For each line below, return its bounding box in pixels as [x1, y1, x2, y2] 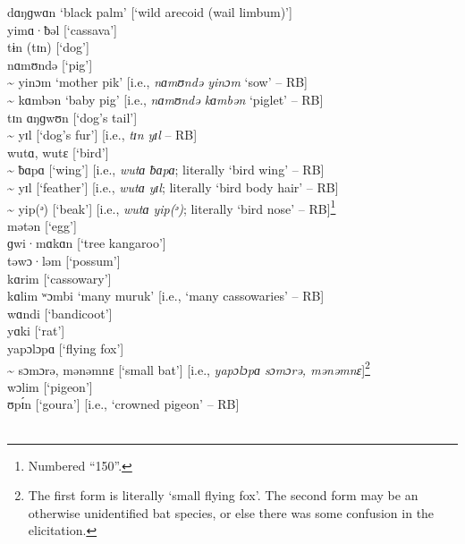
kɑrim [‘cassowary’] [7, 268, 112, 287]
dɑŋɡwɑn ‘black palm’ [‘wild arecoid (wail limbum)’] [7, 3, 292, 21]
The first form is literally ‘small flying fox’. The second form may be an [28, 486, 418, 505]
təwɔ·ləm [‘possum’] [7, 251, 121, 269]
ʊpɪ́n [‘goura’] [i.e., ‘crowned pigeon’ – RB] [7, 395, 240, 413]
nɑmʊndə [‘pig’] [7, 55, 93, 73]
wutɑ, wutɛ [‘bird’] [7, 142, 109, 161]
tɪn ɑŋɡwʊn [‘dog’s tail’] [7, 107, 138, 126]
